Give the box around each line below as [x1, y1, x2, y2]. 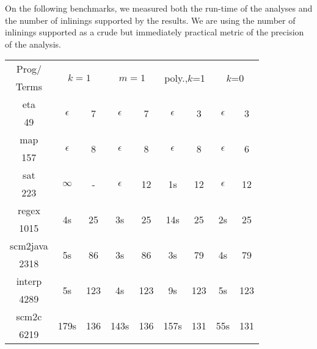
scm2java [10, 239, 48, 253]
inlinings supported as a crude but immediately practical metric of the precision [5, 26, 304, 38]
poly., [164, 70, 188, 85]
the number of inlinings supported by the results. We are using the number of [5, 13, 296, 26]
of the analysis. [5, 37, 61, 50]
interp [16, 274, 42, 289]
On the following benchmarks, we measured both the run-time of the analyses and [5, 2, 313, 14]
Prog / [16, 62, 42, 76]
